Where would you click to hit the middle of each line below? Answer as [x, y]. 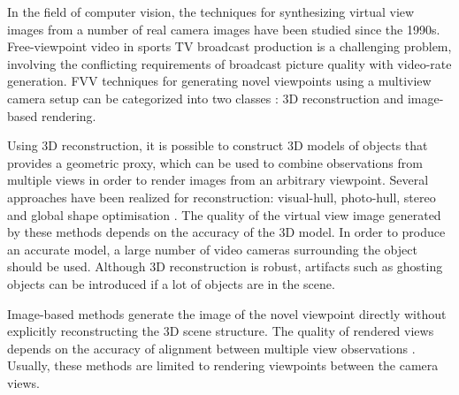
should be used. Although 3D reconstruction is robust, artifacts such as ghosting [225, 266]
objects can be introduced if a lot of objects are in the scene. [171, 283]
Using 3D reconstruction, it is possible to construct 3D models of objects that [218, 145]
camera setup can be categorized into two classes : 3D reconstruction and [206, 98]
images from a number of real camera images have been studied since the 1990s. [224, 29]
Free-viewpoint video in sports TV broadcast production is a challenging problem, [229, 46]
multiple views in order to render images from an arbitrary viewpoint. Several [218, 180]
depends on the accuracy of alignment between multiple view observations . [211, 348]
